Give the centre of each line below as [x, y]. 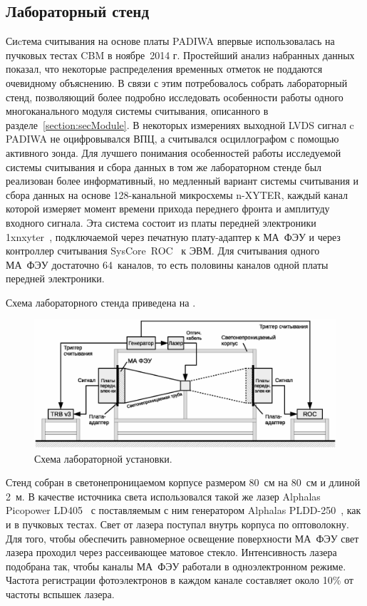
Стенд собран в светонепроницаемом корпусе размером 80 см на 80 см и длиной [183, 482]
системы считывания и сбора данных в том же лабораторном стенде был [164, 166]
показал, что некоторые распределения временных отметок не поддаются [164, 69]
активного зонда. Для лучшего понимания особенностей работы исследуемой [174, 152]
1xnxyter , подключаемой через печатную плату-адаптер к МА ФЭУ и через [173, 236]
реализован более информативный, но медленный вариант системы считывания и [182, 181]
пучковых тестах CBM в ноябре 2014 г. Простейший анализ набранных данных [180, 55]
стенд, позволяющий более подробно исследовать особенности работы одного [175, 97]
